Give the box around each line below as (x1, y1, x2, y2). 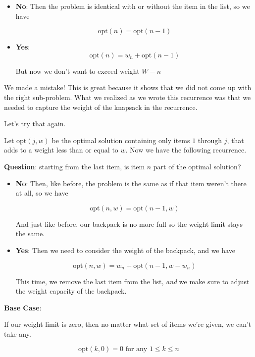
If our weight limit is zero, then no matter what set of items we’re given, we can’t (4, 319, 252, 329)
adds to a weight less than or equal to (4, 145, 118, 155)
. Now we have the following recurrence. (125, 145, 247, 155)
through (198, 135, 222, 145)
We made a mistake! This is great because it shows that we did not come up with (4, 82, 252, 93)
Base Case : (4, 302, 42, 312)
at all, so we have (15, 188, 68, 198)
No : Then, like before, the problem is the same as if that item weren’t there (15, 178, 247, 188)
